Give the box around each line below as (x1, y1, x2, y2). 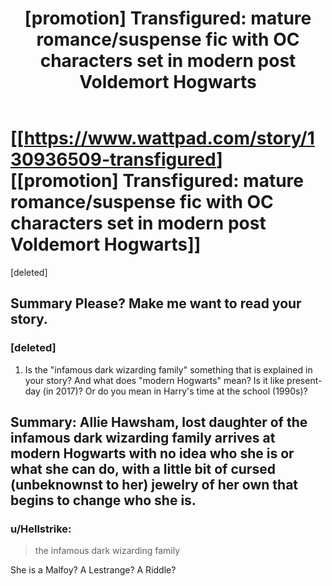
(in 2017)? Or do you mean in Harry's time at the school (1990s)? (42, 385, 308, 397)
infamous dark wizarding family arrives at (10, 430, 276, 447)
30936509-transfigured (10, 148, 217, 171)
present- (286, 374, 323, 386)
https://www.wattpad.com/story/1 (23, 127, 315, 150)
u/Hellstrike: (10, 522, 72, 536)
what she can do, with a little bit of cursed (10, 461, 276, 478)
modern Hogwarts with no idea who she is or (10, 445, 295, 462)
